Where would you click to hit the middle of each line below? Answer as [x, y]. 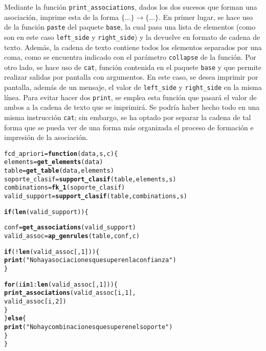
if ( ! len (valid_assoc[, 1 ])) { [52, 252]
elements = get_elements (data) [54, 162]
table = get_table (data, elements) [59, 171]
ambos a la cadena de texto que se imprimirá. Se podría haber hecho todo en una [132, 107]
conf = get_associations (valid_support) [70, 228]
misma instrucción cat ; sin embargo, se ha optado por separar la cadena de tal [128, 117]
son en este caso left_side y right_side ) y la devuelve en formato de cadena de [132, 37]
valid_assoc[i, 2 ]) [35, 301]
